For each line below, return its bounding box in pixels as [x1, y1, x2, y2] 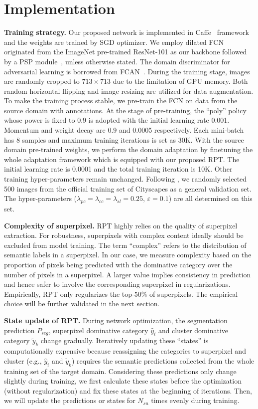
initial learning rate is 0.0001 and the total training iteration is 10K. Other [4, 164, 233, 174]
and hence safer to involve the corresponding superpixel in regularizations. [4, 279, 231, 289]
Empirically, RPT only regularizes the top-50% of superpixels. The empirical [4, 288, 238, 299]
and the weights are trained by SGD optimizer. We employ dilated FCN [4, 36, 224, 47]
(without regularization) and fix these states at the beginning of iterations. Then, [4, 385, 252, 396]
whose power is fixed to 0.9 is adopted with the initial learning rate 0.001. [4, 115, 230, 125]
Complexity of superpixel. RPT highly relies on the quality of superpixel [4, 220, 238, 230]
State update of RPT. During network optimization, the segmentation [4, 315, 228, 325]
